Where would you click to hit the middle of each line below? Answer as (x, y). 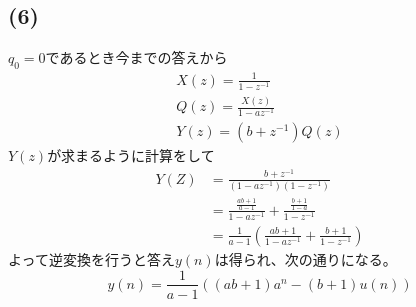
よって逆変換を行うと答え (91, 258)
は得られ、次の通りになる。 (305, 258)
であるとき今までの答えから (136, 57)
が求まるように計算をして (131, 155)
